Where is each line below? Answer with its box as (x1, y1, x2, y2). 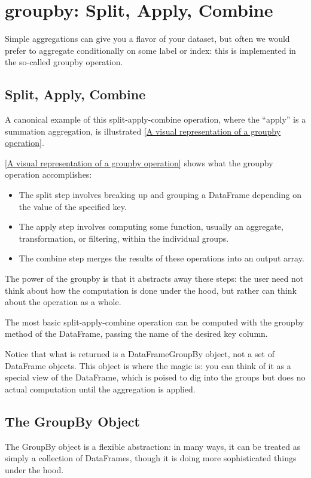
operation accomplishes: (5, 168, 92, 181)
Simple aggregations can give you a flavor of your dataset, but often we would (5, 32, 290, 45)
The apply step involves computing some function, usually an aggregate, (19, 220, 283, 233)
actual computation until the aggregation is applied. (5, 382, 196, 395)
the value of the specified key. (19, 200, 127, 212)
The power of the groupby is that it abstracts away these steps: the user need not (5, 272, 304, 285)
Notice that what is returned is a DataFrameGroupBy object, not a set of (5, 348, 275, 360)
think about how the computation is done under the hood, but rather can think (5, 284, 297, 296)
